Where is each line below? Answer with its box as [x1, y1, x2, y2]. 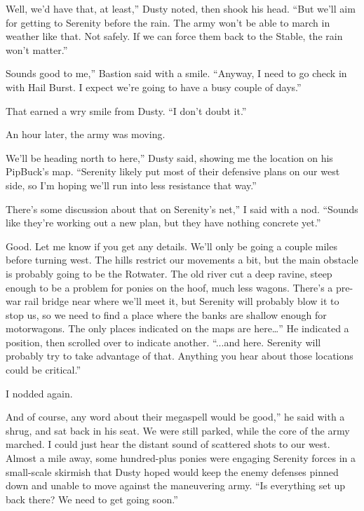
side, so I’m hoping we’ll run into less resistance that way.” [6, 177, 257, 192]
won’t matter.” [6, 42, 68, 57]
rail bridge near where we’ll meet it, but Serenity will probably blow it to [24, 294, 339, 308]
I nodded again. [6, 386, 73, 400]
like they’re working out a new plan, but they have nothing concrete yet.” [6, 215, 321, 230]
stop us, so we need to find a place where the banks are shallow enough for [6, 307, 327, 322]
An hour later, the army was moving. [6, 127, 166, 142]
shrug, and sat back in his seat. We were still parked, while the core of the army [6, 423, 350, 437]
